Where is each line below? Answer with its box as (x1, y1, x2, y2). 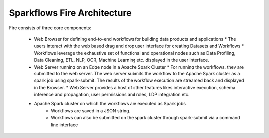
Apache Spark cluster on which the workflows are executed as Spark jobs (34, 101, 186, 107)
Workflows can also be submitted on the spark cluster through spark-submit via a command (51, 115, 240, 121)
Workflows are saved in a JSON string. (51, 107, 131, 114)
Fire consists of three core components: (9, 25, 92, 31)
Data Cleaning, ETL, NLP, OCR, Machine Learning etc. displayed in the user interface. (34, 57, 209, 63)
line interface (51, 122, 78, 128)
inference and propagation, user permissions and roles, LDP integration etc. (34, 92, 190, 98)
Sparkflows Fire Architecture (9, 7, 132, 18)
